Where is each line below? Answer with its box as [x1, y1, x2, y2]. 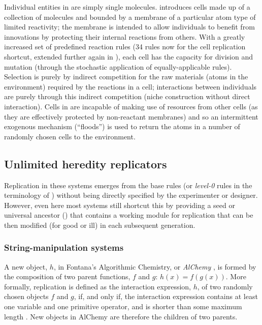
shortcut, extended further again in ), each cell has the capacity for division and [4, 51, 253, 62]
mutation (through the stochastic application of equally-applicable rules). [4, 61, 232, 72]
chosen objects [4, 291, 49, 302]
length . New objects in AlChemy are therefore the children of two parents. [4, 311, 238, 321]
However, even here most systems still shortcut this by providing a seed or [4, 199, 235, 210]
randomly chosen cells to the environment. [4, 131, 136, 141]
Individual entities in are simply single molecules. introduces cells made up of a [4, 2, 250, 12]
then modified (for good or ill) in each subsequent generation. [4, 219, 195, 230]
